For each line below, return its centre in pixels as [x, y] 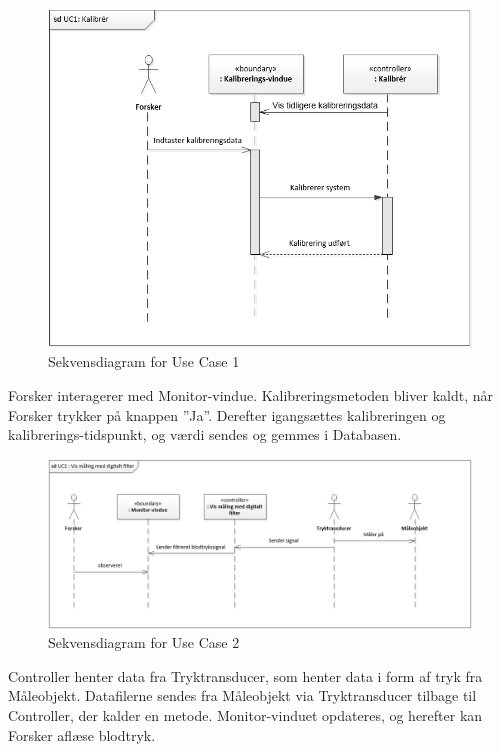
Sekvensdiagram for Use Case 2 [144, 642]
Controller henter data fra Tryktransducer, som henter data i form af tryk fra [245, 675]
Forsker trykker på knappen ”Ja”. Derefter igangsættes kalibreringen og [227, 414]
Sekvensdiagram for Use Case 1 [144, 361]
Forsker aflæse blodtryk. [82, 734]
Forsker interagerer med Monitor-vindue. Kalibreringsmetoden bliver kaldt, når [250, 394]
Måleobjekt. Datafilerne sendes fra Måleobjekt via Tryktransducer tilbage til [242, 695]
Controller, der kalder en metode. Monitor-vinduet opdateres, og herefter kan [245, 714]
